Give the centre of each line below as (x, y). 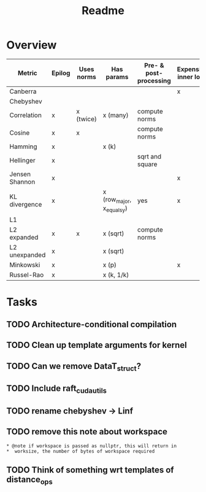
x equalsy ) (115, 209)
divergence (26, 205)
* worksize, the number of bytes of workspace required (81, 451)
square (147, 164)
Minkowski (25, 265)
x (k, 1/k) (116, 274)
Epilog (61, 73)
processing (154, 80)
